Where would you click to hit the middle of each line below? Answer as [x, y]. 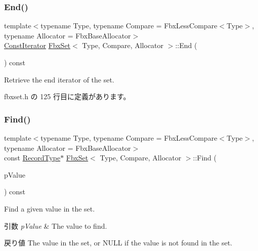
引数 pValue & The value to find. [56, 225]
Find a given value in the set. [50, 208]
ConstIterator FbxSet [37, 45]
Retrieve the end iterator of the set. [59, 79]
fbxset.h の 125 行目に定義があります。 [67, 96]
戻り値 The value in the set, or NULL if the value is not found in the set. [118, 243]
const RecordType [32, 158]
